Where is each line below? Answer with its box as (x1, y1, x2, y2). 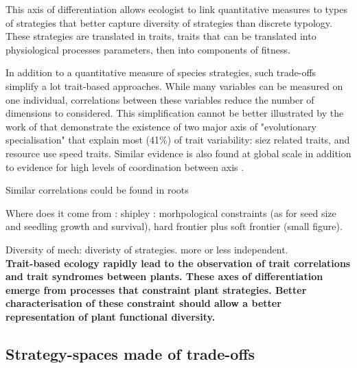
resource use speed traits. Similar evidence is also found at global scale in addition (5, 146, 352, 160)
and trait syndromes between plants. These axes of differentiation (5, 269, 323, 284)
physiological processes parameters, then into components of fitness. (5, 42, 290, 56)
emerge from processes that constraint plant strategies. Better (5, 282, 307, 297)
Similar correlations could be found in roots (5, 183, 189, 197)
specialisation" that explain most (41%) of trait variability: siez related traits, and (5, 133, 350, 147)
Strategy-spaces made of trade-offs (5, 343, 255, 364)
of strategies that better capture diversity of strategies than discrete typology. (5, 15, 332, 30)
